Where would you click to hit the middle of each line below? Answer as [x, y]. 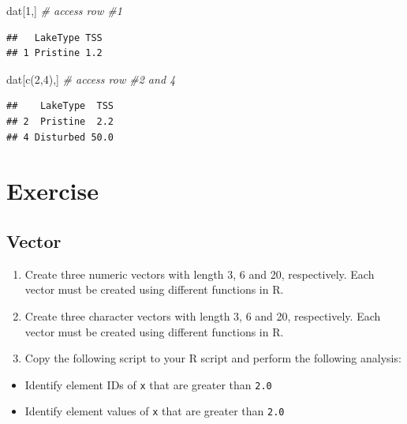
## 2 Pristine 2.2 [60, 121]
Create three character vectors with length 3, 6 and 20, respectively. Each [203, 315]
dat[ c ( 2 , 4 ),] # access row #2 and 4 [91, 79]
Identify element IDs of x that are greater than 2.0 [148, 384]
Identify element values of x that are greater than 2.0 [155, 411]
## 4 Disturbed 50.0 [60, 137]
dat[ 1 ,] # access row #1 [64, 10]
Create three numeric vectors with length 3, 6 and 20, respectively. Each [200, 274]
